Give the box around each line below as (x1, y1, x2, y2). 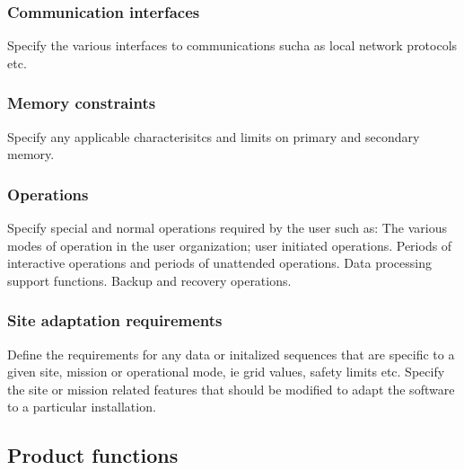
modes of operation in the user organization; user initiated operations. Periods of (7, 235, 452, 254)
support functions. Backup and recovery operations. (7, 270, 292, 289)
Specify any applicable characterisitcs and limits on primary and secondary (7, 127, 420, 146)
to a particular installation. (7, 397, 156, 416)
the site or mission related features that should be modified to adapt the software (7, 379, 455, 398)
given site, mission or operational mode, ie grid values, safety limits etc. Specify (7, 362, 445, 381)
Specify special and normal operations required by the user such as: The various (7, 218, 447, 237)
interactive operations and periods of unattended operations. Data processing (7, 253, 432, 272)
